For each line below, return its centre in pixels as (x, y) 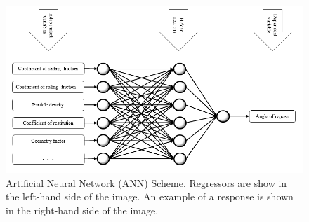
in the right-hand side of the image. (82, 210)
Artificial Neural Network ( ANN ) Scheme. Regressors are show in (146, 182)
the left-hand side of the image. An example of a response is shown (150, 196)
